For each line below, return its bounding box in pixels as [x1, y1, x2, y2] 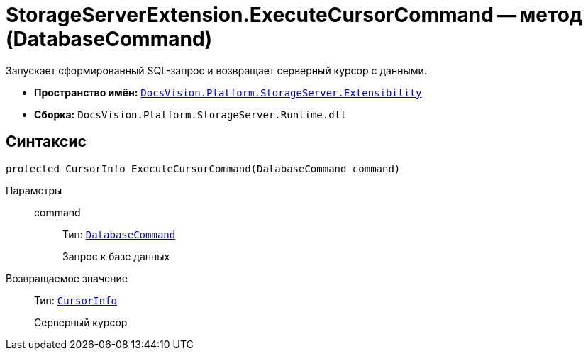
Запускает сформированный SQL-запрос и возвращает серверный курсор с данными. [6, 64, 427, 77]
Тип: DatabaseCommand [62, 228, 176, 240]
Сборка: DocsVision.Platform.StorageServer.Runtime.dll [34, 108, 347, 121]
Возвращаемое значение [6, 272, 128, 284]
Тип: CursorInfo [34, 294, 118, 306]
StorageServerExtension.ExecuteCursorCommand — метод [6, 3, 583, 27]
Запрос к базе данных [62, 250, 170, 262]
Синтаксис [6, 133, 87, 151]
